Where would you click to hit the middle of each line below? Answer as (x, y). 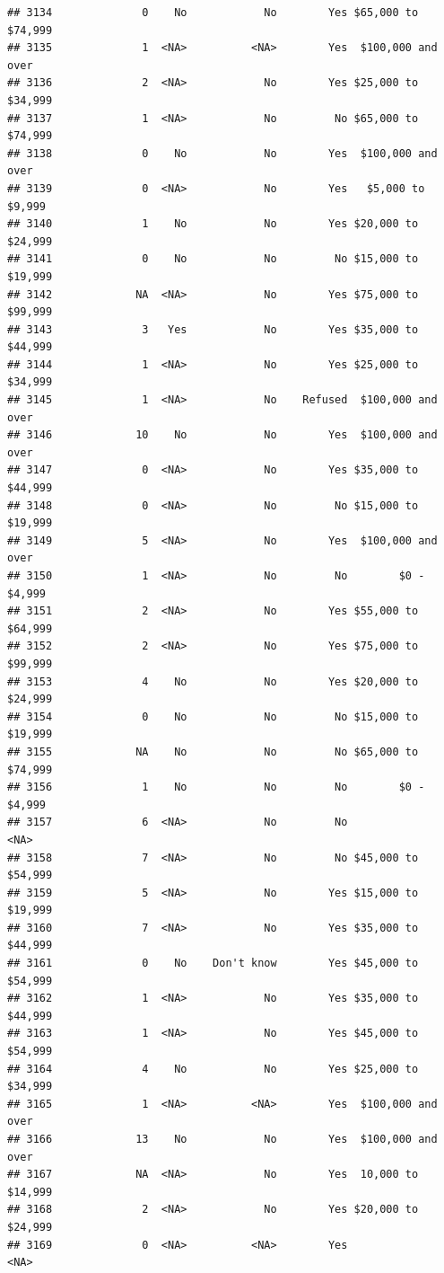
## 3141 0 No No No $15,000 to (213, 259)
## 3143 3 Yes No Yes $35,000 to (213, 329)
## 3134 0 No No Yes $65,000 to (213, 13)
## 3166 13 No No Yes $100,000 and (222, 1139)
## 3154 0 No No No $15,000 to (213, 716)
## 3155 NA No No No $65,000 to (213, 751)
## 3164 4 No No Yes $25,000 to (213, 1069)
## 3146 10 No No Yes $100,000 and (222, 435)
